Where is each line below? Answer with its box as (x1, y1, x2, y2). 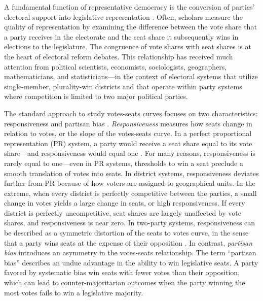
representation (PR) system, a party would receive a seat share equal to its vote (4, 138, 252, 148)
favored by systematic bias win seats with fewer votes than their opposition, (4, 267, 240, 278)
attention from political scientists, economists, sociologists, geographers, (4, 61, 227, 72)
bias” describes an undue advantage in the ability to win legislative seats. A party (4, 257, 258, 267)
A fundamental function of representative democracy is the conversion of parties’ (4, 2, 255, 12)
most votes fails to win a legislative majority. (4, 287, 143, 297)
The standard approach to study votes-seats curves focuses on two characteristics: (4, 108, 258, 118)
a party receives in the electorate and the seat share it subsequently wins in (4, 31, 239, 42)
